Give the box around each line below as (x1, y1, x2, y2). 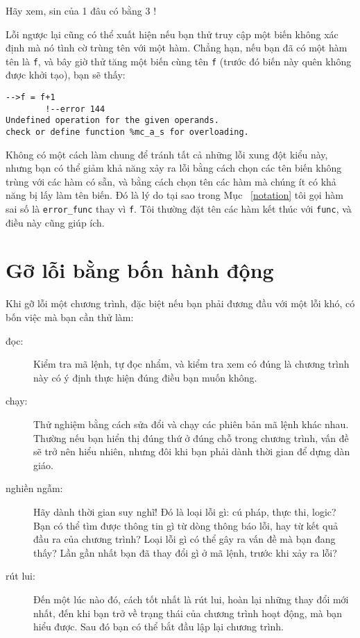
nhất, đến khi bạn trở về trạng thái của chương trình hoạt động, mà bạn (33, 605, 343, 620)
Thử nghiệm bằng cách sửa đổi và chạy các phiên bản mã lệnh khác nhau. (33, 416, 349, 431)
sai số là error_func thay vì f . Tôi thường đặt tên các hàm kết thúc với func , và (6, 202, 352, 216)
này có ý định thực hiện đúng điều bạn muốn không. (33, 370, 257, 384)
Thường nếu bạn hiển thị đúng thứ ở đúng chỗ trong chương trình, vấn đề (33, 430, 349, 445)
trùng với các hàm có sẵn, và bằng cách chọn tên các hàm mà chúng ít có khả (6, 174, 336, 188)
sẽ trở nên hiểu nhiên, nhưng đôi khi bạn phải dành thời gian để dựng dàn (33, 444, 350, 459)
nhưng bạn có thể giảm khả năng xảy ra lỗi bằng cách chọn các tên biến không (6, 161, 342, 175)
